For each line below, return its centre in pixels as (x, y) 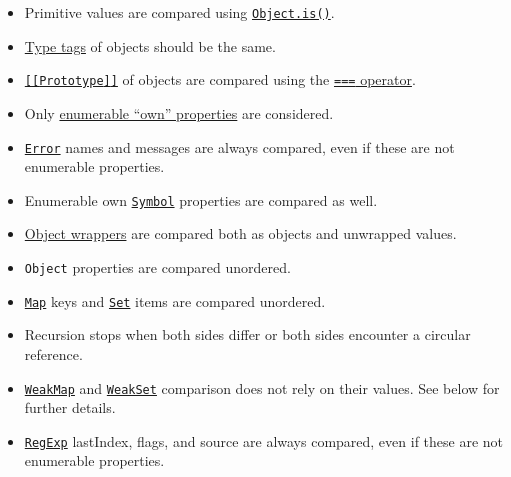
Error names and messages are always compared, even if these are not (239, 146)
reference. (53, 353)
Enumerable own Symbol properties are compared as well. (201, 199)
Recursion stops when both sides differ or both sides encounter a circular (247, 334)
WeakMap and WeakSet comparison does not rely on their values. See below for (262, 387)
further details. (70, 407)
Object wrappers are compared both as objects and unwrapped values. (240, 233)
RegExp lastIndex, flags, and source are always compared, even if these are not (264, 440)
